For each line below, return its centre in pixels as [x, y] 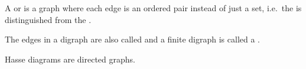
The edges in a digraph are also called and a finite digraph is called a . [133, 39]
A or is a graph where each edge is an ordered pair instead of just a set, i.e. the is [153, 8]
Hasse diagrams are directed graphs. [70, 59]
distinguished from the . [48, 19]
